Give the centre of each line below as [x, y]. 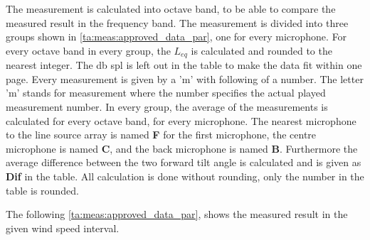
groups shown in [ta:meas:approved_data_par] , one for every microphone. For [176, 37]
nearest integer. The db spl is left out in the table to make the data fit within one [184, 65]
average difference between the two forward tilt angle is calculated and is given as [184, 162]
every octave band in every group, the [88, 50]
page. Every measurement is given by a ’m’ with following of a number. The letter [185, 78]
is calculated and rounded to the [261, 50]
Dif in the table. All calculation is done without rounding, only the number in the [185, 176]
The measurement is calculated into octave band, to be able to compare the [171, 9]
